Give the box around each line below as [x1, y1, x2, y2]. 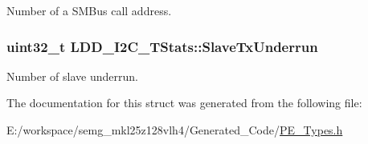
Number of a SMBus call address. [6, 2, 172, 18]
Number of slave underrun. [6, 67, 138, 84]
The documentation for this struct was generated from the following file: [6, 94, 362, 111]
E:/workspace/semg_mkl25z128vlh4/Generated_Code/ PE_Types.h [6, 122, 343, 138]
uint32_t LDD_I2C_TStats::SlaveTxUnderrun [6, 36, 318, 56]
